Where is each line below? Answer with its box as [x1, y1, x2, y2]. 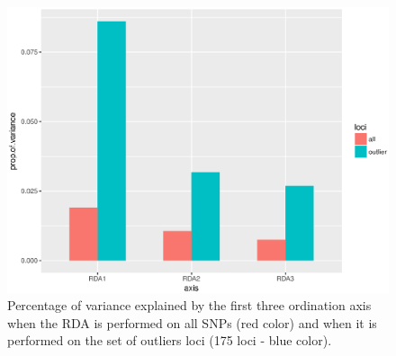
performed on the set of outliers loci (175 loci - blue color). [7, 331, 332, 350]
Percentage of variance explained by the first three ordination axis [7, 296, 372, 315]
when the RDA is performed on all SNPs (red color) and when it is [7, 313, 377, 332]
